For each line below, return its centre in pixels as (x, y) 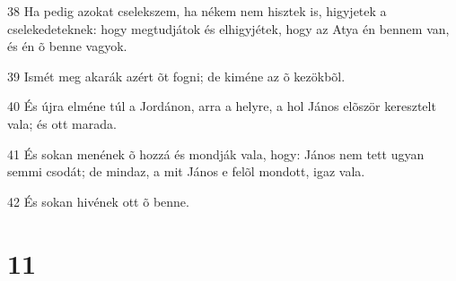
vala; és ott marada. (62, 123)
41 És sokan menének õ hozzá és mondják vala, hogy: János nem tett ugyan (216, 153)
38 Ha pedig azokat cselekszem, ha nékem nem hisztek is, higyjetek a (197, 11)
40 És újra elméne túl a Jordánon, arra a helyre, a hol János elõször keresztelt (222, 106)
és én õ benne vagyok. (67, 46)
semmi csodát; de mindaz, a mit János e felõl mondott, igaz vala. (186, 171)
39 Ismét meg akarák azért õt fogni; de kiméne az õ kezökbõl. (176, 76)
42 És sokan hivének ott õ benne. (98, 201)
